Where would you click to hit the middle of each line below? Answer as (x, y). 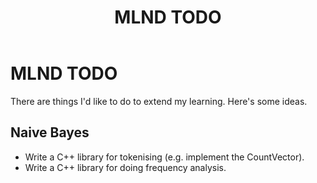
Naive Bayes (50, 132)
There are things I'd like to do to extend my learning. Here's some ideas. (159, 101)
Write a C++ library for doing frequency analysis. (125, 167)
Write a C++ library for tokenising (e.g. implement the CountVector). (164, 157)
